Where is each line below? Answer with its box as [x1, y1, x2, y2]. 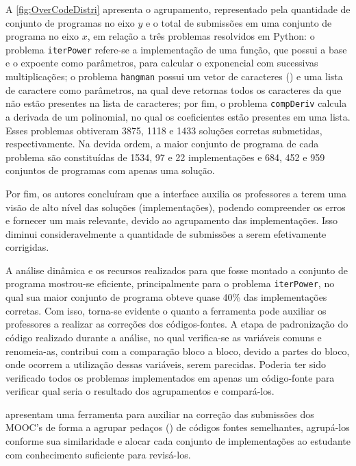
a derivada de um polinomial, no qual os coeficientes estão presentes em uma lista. [5, 109, 351, 123]
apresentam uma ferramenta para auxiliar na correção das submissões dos [5, 406, 314, 421]
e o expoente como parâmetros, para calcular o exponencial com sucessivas [5, 56, 318, 70]
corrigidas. [5, 240, 49, 254]
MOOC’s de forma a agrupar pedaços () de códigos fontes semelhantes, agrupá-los [5, 420, 350, 434]
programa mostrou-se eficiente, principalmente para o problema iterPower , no [5, 276, 335, 291]
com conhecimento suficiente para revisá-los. [5, 447, 191, 461]
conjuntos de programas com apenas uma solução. [5, 163, 215, 177]
